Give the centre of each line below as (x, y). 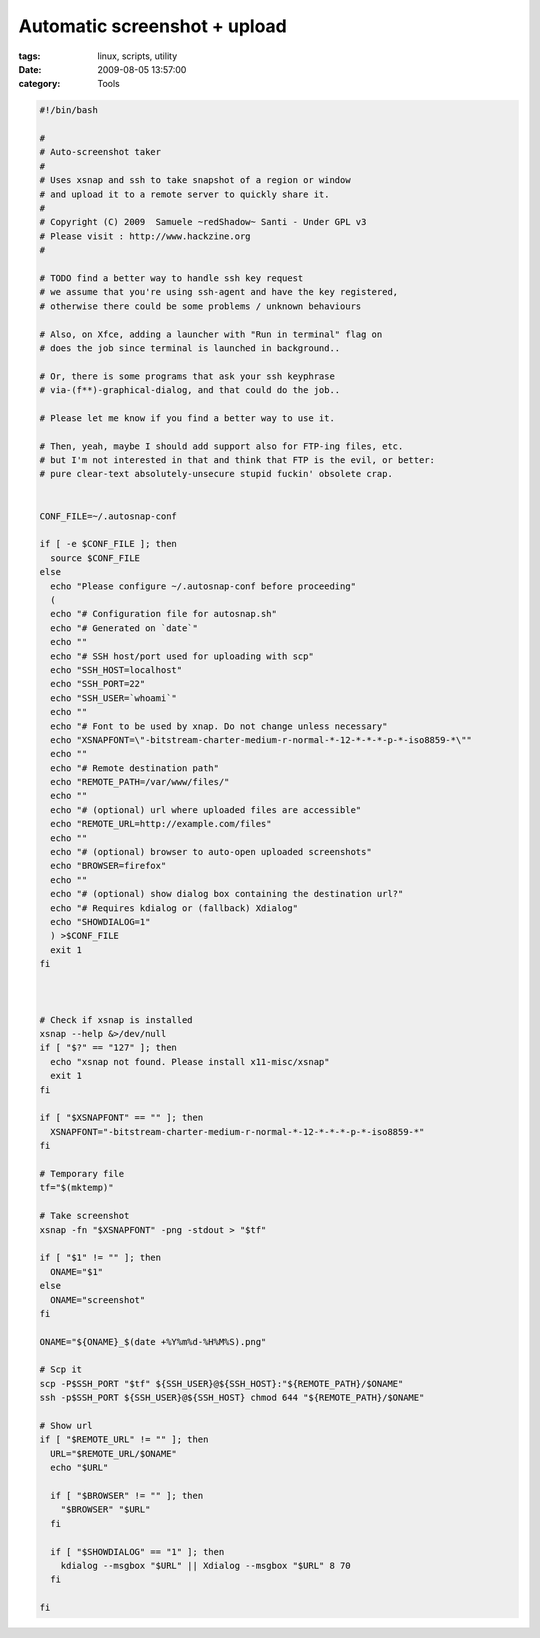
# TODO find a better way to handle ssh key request (171, 278)
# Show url (66, 1426)
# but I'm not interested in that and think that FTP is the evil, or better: (237, 460)
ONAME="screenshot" (98, 1299)
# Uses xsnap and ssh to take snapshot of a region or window (195, 180)
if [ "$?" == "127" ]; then (108, 1048)
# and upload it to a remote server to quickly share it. (184, 194)
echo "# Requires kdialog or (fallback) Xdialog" (174, 908)
